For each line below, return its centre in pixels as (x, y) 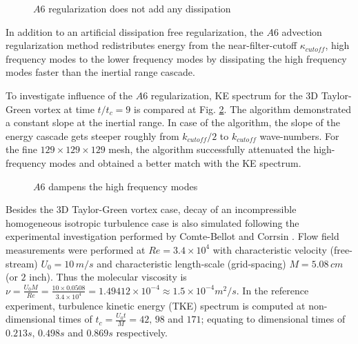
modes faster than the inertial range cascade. (100, 72)
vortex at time (64, 109)
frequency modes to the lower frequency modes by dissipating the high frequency (176, 58)
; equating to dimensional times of (273, 319)
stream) (22, 263)
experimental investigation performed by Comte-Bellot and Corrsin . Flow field (172, 236)
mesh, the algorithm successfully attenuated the (209, 149)
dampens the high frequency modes (123, 186)
